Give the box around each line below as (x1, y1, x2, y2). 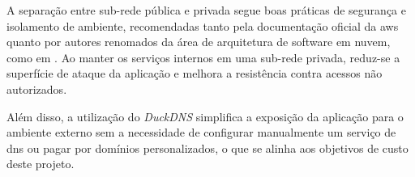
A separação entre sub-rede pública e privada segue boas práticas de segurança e (6, 2, 406, 18)
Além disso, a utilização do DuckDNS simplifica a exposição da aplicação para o (6, 107, 404, 124)
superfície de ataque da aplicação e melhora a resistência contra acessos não (6, 65, 383, 82)
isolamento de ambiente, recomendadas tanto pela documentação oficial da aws (6, 17, 399, 34)
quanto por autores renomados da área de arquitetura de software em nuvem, (6, 33, 391, 50)
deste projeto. (6, 155, 75, 172)
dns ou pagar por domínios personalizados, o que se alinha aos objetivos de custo (6, 139, 409, 156)
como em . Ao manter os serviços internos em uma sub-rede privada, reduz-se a (6, 48, 400, 65)
